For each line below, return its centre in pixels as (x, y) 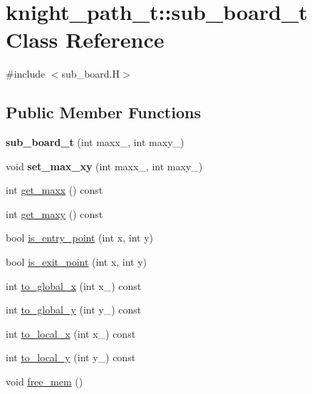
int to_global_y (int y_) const (74, 310)
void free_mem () (45, 382)
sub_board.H (90, 74)
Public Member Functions (103, 112)
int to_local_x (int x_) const (71, 333)
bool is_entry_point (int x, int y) (80, 238)
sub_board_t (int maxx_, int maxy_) (95, 142)
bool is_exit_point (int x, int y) (77, 262)
